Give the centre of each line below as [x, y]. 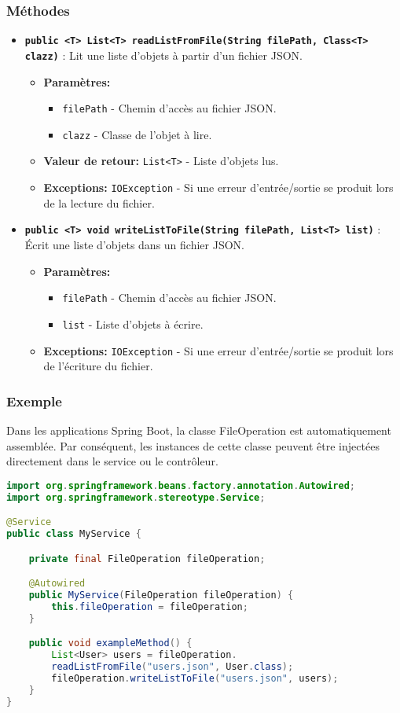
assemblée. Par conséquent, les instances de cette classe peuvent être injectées [193, 445]
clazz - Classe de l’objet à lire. [137, 134]
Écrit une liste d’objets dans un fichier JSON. [134, 244]
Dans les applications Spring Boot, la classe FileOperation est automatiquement [199, 430]
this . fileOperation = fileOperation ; [150, 606]
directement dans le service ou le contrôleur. [112, 461]
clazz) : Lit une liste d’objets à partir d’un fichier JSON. [164, 55]
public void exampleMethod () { [110, 643]
